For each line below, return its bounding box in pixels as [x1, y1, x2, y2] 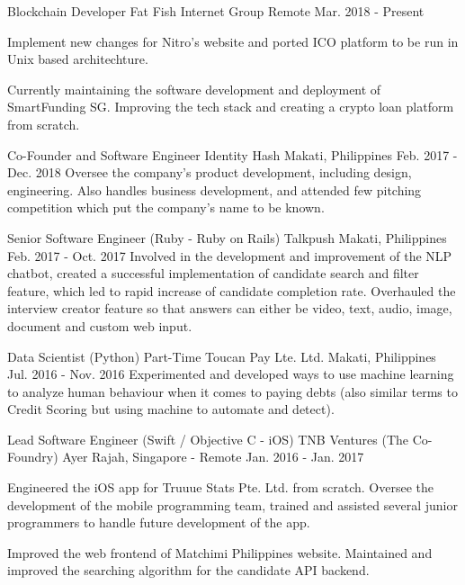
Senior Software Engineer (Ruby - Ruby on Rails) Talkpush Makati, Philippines [7, 228, 447, 247]
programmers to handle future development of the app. [7, 513, 310, 532]
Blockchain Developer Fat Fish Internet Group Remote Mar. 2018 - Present [7, 2, 425, 20]
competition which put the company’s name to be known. [7, 198, 325, 217]
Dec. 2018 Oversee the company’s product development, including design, [7, 163, 412, 182]
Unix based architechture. [7, 49, 148, 68]
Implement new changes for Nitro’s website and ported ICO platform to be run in [7, 31, 459, 50]
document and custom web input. [7, 316, 192, 335]
